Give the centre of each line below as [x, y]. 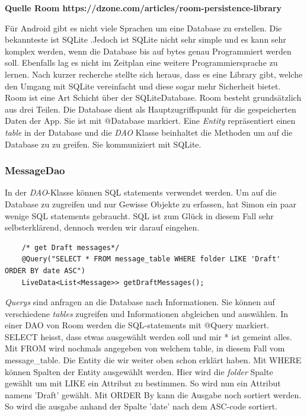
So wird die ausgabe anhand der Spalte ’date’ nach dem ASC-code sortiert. [141, 406]
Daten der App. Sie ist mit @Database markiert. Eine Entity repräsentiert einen [150, 121]
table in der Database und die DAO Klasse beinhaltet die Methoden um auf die [149, 132]
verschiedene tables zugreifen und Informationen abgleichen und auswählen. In [147, 313]
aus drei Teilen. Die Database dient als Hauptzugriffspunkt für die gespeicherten [151, 109]
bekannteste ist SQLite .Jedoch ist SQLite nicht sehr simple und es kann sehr [145, 39]
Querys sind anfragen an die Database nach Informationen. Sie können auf [140, 302]
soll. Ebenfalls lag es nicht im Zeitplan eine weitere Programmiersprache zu [141, 63]
